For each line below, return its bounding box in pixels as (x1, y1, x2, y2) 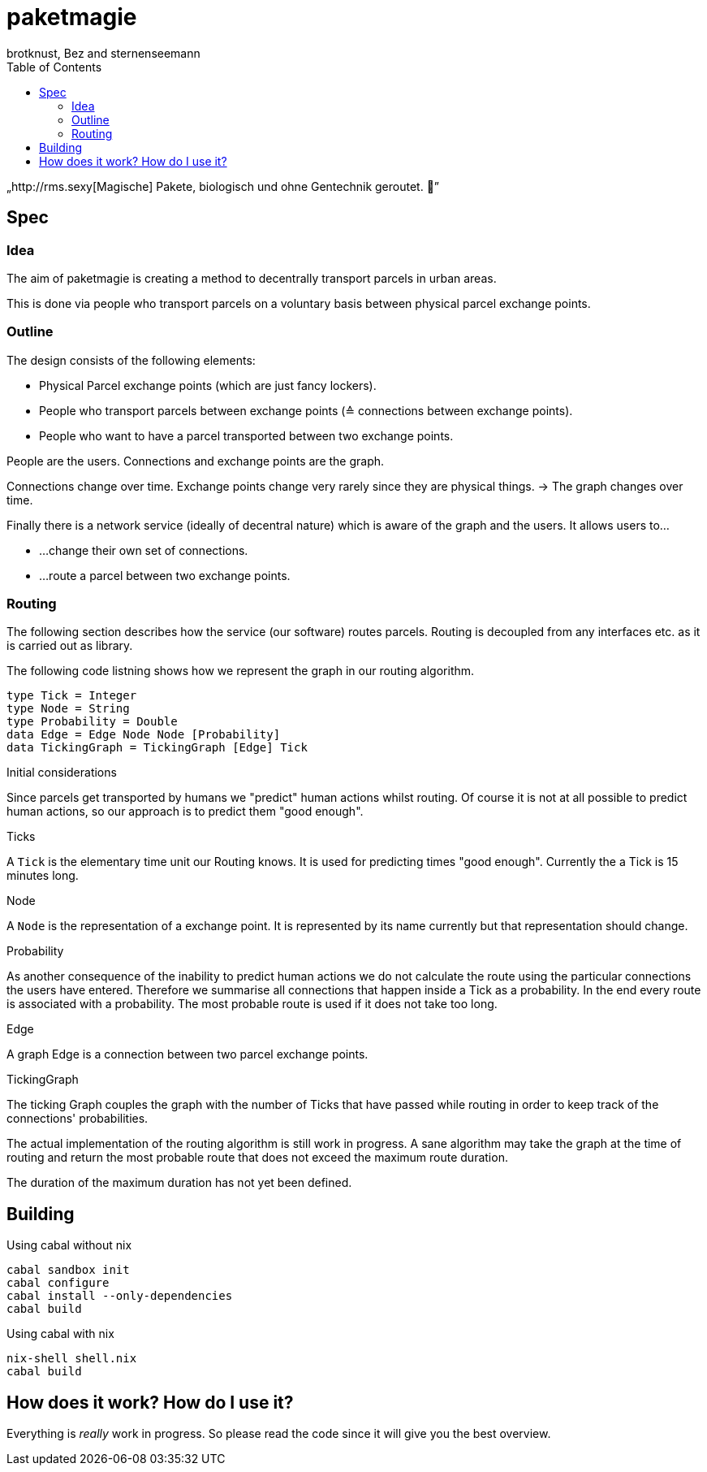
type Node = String (6, 702, 130, 716)
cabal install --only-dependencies (6, 1289, 233, 1303)
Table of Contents (6, 59, 102, 74)
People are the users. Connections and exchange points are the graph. (6, 453, 385, 468)
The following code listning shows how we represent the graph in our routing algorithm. (6, 664, 475, 678)
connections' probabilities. (6, 1111, 149, 1126)
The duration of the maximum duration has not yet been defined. (6, 1175, 352, 1190)
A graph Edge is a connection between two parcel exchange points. (6, 1047, 369, 1062)
